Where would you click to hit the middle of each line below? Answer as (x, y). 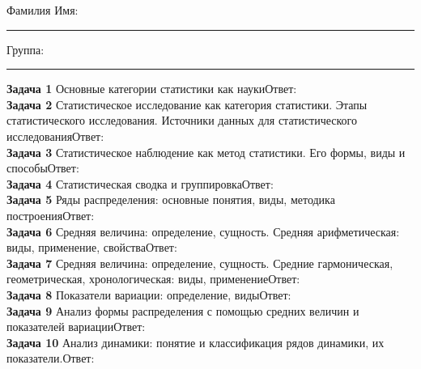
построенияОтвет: (51, 215)
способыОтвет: (43, 168)
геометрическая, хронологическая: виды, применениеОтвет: (153, 279)
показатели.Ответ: (51, 358)
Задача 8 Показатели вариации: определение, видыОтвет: (149, 294)
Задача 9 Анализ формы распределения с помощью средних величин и (183, 310)
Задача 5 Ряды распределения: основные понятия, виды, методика (171, 199)
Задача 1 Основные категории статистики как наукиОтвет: (152, 89)
